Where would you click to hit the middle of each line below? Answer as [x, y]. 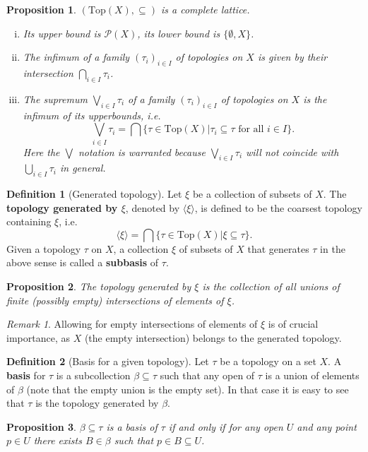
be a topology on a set [268, 361]
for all [251, 130]
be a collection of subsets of [252, 194]
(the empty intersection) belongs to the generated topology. [213, 337]
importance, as [38, 337]
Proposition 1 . [41, 9]
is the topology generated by [97, 403]
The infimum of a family [76, 57]
